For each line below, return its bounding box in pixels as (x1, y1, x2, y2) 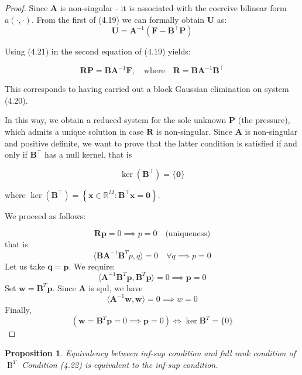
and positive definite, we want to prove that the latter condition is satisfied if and (5, 137, 297, 149)
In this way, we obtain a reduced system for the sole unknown (5, 114, 227, 126)
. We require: (68, 260, 115, 272)
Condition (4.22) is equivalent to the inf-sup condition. (22, 358, 218, 370)
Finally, (5, 303, 32, 315)
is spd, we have (88, 281, 143, 294)
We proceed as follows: (5, 209, 86, 221)
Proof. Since (5, 2, 48, 13)
